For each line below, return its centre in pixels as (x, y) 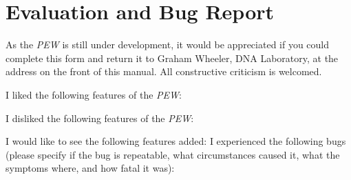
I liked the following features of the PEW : (94, 94)
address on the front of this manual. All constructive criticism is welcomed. (164, 71)
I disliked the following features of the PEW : (100, 118)
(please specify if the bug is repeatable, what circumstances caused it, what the (173, 154)
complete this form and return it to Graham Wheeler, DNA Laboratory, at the (172, 58)
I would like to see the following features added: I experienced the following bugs (176, 141)
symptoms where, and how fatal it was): (90, 168)
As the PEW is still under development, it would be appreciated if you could (168, 44)
